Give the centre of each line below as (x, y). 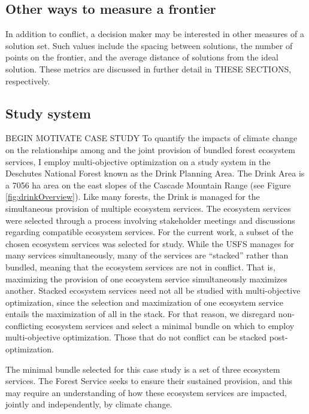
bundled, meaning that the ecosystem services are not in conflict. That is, (140, 267)
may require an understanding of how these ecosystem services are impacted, (146, 392)
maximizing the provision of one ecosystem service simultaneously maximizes (146, 278)
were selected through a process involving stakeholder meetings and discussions (150, 220)
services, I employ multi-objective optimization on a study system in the (138, 161)
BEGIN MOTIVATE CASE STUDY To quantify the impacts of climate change (152, 138)
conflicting (25, 325)
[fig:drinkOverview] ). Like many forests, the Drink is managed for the (133, 197)
